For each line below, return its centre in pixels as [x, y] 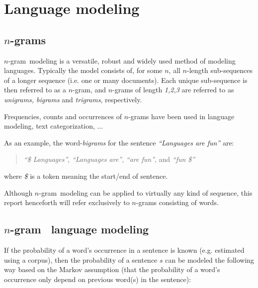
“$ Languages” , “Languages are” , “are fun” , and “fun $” [109, 159]
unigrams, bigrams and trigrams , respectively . [73, 99]
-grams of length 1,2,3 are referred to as [173, 90]
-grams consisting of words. [177, 202]
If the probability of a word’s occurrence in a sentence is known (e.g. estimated [124, 250]
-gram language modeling [80, 229]
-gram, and [89, 90]
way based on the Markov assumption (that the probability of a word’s [112, 269]
